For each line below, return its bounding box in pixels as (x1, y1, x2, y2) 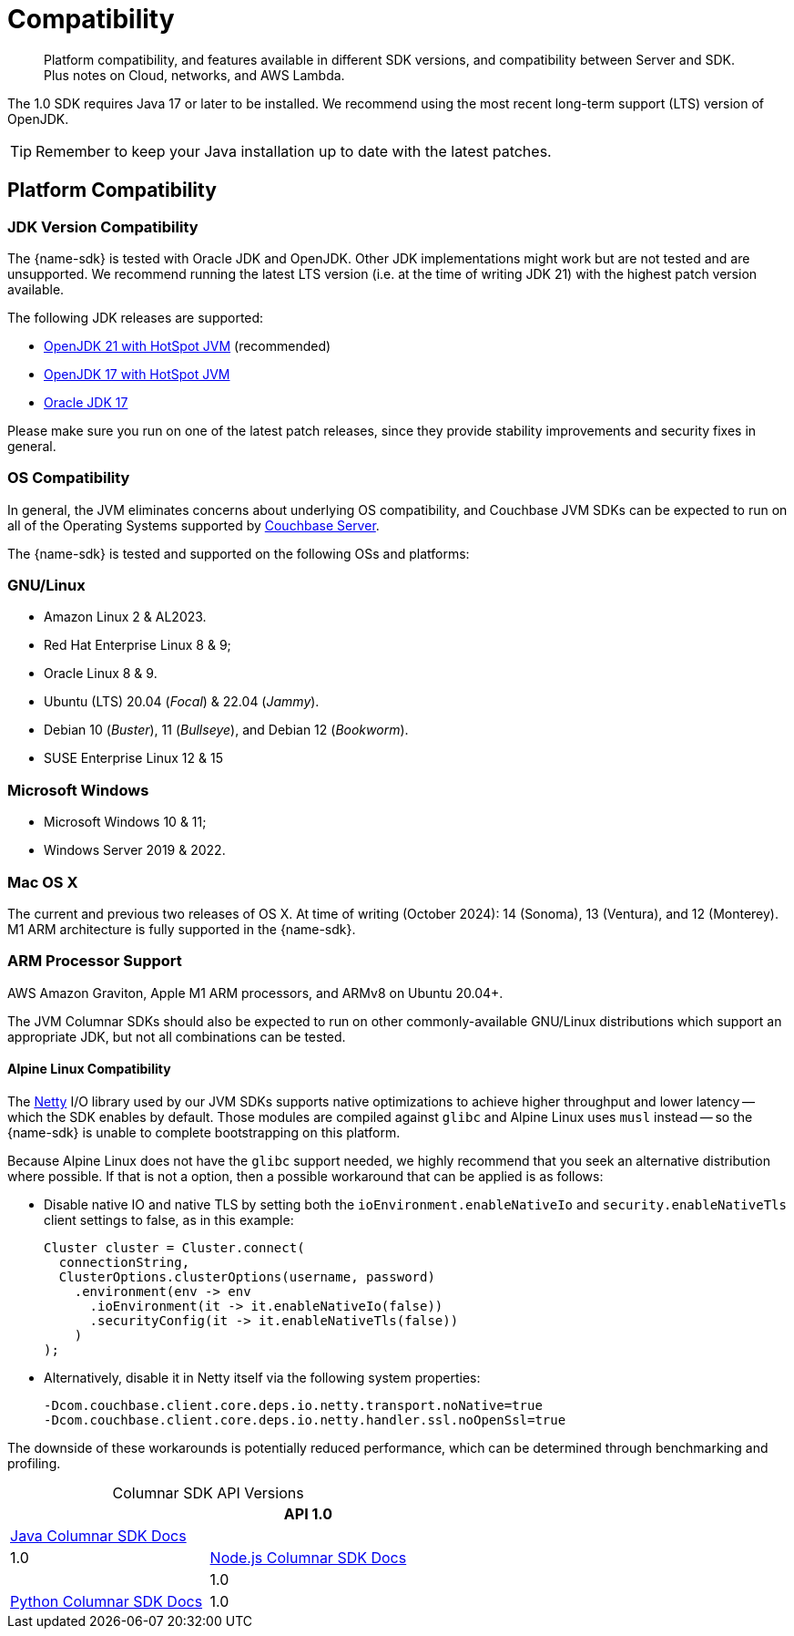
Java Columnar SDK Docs (10, 1526, 187, 1545)
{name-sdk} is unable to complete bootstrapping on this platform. (7, 1124, 401, 1140)
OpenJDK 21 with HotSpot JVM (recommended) (44, 337, 331, 354)
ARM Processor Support (7, 952, 182, 971)
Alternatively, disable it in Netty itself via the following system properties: (44, 1369, 481, 1385)
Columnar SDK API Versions (112, 1483, 304, 1502)
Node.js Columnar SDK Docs (209, 1548, 407, 1567)
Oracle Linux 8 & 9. (44, 665, 158, 682)
